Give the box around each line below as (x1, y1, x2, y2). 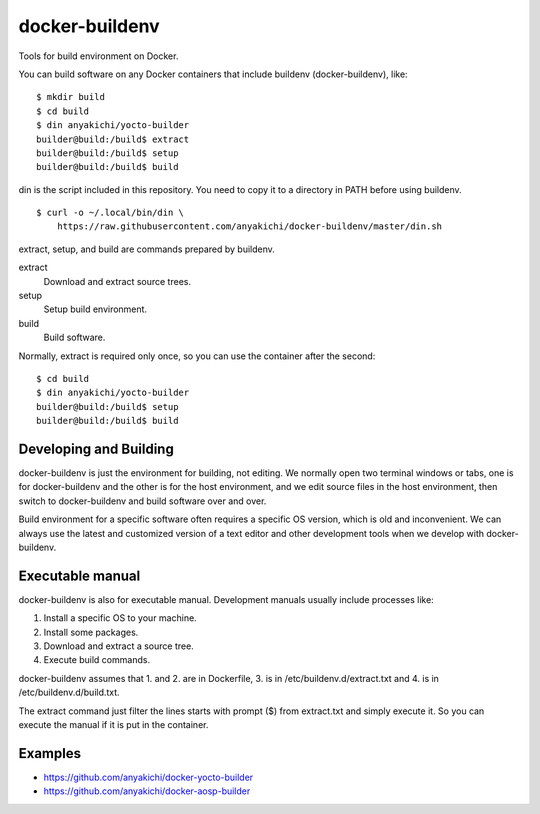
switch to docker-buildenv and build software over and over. (18, 495, 267, 507)
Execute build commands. (43, 654, 150, 666)
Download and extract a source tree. (43, 640, 194, 652)
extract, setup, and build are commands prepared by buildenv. (18, 243, 275, 255)
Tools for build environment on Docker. (18, 50, 179, 62)
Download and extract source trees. (43, 275, 192, 287)
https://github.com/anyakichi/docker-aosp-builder (43, 785, 251, 797)
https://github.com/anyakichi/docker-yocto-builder (43, 771, 254, 783)
